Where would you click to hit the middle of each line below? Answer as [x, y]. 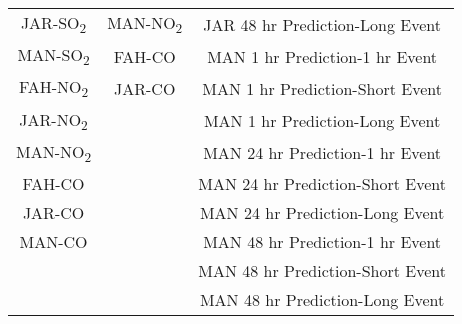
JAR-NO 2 [53, 120]
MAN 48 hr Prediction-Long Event [322, 299]
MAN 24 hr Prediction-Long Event [322, 212]
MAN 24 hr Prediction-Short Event [322, 183]
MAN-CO [53, 241]
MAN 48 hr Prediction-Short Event [322, 270]
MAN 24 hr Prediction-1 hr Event [322, 153]
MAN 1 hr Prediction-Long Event [322, 121]
